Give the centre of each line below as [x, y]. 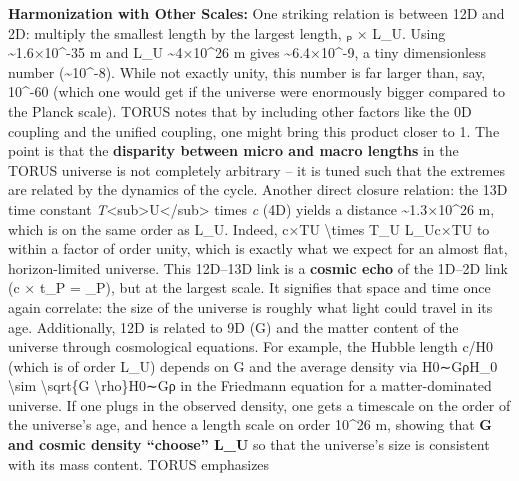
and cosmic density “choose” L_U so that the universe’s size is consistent [249, 444]
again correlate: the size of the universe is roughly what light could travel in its [250, 306]
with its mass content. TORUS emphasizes [139, 463]
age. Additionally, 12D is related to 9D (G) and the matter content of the [233, 326]
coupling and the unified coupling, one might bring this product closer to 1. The [254, 130]
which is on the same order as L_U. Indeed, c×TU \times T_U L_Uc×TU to [249, 228]
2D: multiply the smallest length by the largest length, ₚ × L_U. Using [227, 32]
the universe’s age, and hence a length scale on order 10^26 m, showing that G [250, 424]
